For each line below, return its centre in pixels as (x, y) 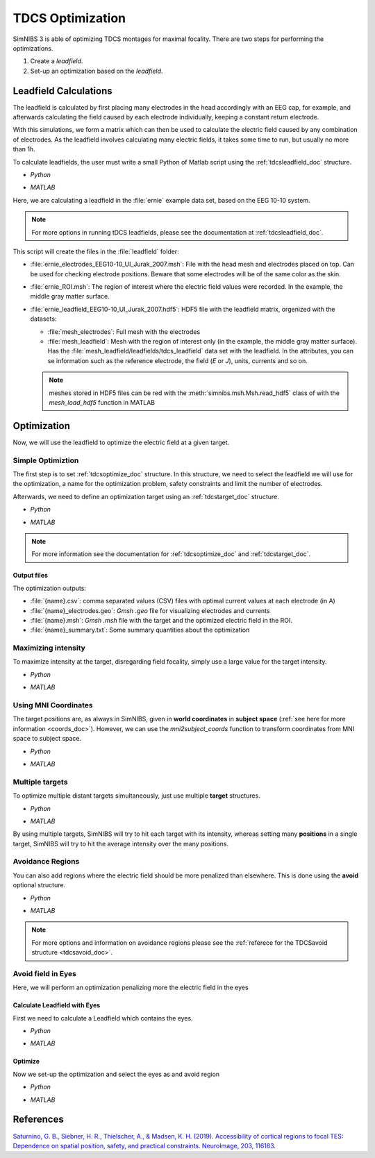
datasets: (43, 319)
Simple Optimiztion (46, 460)
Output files (31, 576)
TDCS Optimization (69, 18)
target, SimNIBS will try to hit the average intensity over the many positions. (121, 844)
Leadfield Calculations (62, 91)
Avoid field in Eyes (44, 973)
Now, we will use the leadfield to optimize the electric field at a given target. (121, 442)
